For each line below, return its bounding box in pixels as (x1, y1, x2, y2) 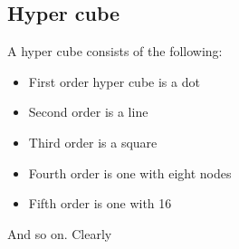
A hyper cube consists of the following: (7, 42, 223, 61)
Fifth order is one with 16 (28, 194, 172, 213)
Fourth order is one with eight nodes (28, 163, 232, 182)
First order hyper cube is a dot (28, 72, 200, 91)
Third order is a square (28, 132, 158, 151)
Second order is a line (28, 102, 148, 121)
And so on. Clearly (7, 224, 112, 243)
